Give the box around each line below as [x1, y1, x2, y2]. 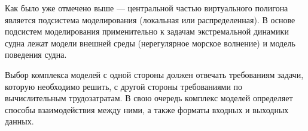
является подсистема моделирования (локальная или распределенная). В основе [5, 13, 295, 26]
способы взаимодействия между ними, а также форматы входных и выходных [5, 103, 289, 116]
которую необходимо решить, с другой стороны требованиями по [5, 80, 243, 92]
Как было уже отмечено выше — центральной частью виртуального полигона [5, 2, 288, 14]
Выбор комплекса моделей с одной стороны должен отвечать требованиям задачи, [5, 68, 304, 80]
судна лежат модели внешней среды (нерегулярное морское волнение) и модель [5, 36, 295, 49]
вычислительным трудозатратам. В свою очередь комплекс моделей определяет [5, 92, 293, 104]
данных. [5, 115, 34, 127]
